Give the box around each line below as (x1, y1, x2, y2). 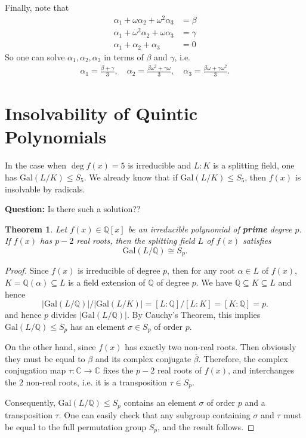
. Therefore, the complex (198, 352, 288, 365)
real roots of (157, 364, 202, 376)
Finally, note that (5, 1, 69, 13)
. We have (196, 276, 232, 288)
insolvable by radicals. (5, 182, 85, 195)
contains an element (123, 396, 196, 409)
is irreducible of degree (78, 264, 160, 277)
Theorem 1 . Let (5, 222, 67, 235)
